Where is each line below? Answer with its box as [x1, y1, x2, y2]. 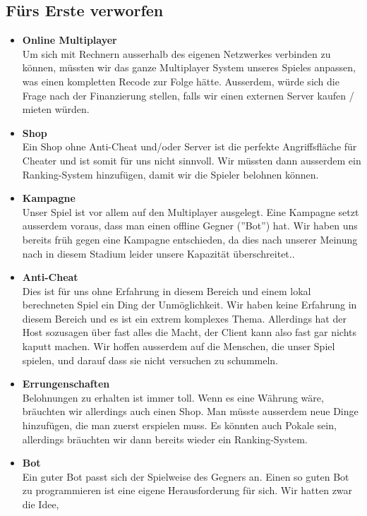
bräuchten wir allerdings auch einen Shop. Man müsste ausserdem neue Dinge [22, 404, 359, 419]
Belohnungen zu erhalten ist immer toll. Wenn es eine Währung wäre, [22, 390, 324, 404]
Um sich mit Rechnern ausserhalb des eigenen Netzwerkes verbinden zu [22, 46, 331, 61]
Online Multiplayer [22, 32, 117, 47]
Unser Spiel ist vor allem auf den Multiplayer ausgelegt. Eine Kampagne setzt [22, 204, 359, 219]
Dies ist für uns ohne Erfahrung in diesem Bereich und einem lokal [22, 283, 311, 298]
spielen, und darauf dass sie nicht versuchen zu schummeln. [22, 352, 278, 367]
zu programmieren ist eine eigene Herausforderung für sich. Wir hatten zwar [22, 483, 353, 498]
